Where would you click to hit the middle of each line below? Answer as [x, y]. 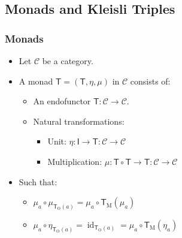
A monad [36, 81]
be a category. [68, 61]
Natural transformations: [79, 121]
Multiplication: [75, 161]
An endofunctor [62, 101]
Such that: [38, 181]
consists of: [150, 81]
